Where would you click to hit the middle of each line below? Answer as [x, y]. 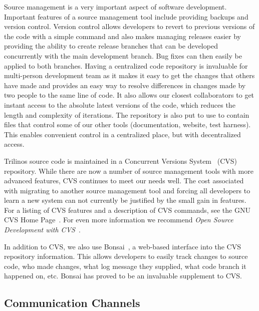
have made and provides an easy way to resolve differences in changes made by [125, 85]
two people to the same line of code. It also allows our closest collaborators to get [129, 95]
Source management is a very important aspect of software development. [115, 7]
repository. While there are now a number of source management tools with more [129, 171]
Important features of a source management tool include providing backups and [126, 16]
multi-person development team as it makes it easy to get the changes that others [129, 75]
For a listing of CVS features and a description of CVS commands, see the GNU [127, 210]
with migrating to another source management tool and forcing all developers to [127, 190]
